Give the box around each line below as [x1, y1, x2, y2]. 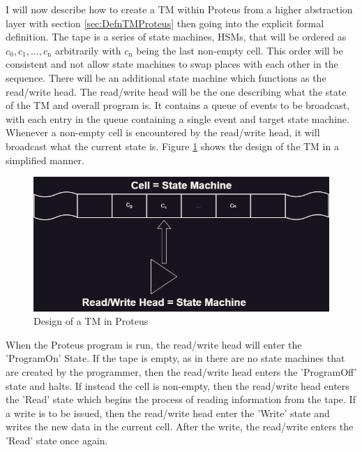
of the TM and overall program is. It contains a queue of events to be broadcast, [6, 98, 350, 112]
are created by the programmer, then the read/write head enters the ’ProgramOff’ [6, 364, 357, 379]
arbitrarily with [54, 43, 121, 57]
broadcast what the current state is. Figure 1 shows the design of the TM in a [6, 138, 339, 153]
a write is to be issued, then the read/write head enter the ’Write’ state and [6, 405, 330, 420]
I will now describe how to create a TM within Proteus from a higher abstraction [6, 2, 353, 16]
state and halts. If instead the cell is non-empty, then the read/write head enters [6, 378, 349, 393]
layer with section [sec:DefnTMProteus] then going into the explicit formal [6, 15, 324, 30]
